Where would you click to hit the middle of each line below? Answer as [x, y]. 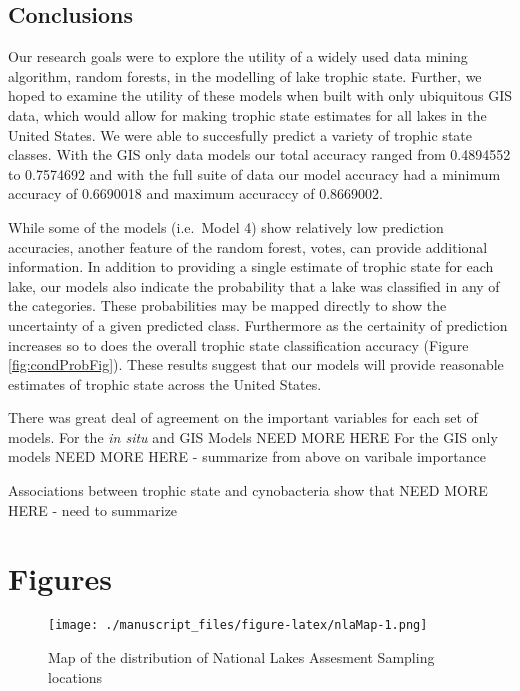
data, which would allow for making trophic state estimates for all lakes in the [247, 114]
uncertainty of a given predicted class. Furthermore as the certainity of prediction [258, 324]
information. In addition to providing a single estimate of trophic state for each [251, 266]
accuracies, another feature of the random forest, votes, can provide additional [248, 246]
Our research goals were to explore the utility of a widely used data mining [238, 56]
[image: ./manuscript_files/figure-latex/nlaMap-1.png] [238, 625]
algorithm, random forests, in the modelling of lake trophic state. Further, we [245, 75]
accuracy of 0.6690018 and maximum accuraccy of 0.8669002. [195, 193]
